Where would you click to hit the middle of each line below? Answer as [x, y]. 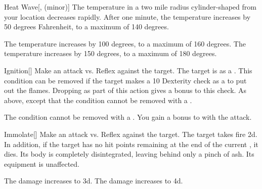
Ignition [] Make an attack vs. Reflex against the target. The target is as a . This [128, 70]
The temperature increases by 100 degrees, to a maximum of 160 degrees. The [125, 43]
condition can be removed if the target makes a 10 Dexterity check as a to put [125, 80]
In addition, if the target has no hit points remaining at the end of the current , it [131, 144]
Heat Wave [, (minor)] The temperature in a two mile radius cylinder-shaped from [130, 7]
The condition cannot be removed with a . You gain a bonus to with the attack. [128, 117]
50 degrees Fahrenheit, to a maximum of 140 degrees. [86, 27]
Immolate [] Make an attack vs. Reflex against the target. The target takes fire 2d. [131, 134]
